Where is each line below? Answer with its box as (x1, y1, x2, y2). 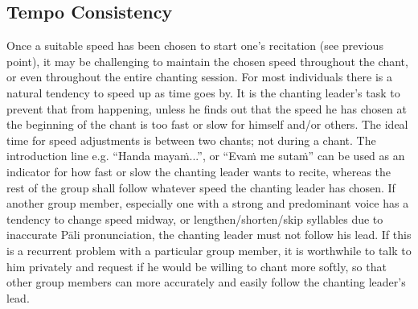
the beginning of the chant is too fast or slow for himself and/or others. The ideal (6, 116, 408, 133)
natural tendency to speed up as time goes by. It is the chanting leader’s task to (6, 84, 400, 101)
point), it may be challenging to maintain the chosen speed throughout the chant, (6, 52, 408, 69)
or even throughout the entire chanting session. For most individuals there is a (6, 68, 392, 85)
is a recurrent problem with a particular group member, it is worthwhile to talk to (6, 241, 412, 258)
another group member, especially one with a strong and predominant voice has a (6, 195, 409, 212)
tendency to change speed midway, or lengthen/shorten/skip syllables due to (6, 210, 383, 227)
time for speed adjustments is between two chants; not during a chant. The (6, 131, 376, 148)
